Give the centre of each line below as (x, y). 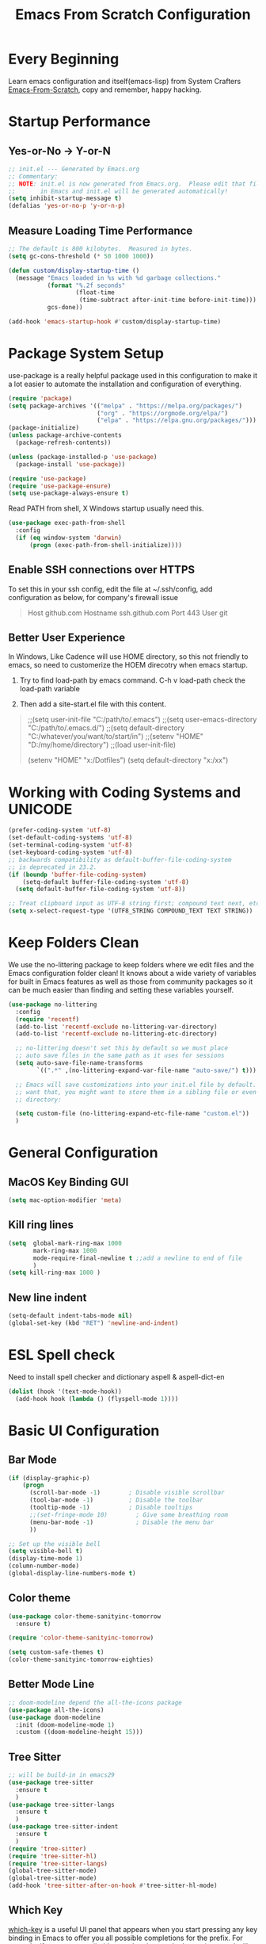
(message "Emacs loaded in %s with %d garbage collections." (118, 278)
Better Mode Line (51, 1684)
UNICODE (40, 809)
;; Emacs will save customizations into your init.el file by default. (136, 1085)
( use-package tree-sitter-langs (61, 1804)
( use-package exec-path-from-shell (67, 523)
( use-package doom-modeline (55, 1717)
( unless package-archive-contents (65, 435)
